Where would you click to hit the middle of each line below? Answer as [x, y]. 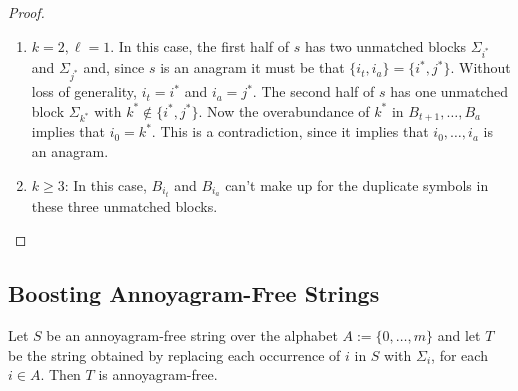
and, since [114, 67]
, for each [459, 354]
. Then [60, 374]
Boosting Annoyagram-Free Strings [194, 293]
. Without [480, 67]
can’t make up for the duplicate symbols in [357, 184]
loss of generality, [84, 91]
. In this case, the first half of [199, 45]
